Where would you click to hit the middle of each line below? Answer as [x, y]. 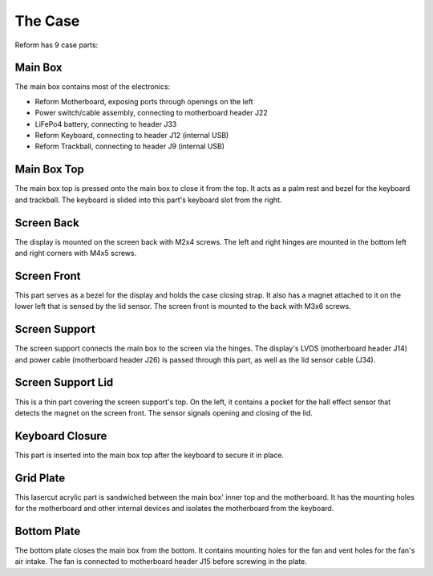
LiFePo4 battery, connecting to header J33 [106, 124]
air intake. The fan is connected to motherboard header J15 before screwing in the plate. [161, 562]
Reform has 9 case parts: [57, 45]
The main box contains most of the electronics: [93, 87]
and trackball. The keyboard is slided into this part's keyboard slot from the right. [148, 200]
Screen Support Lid [64, 382]
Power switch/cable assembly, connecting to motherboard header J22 [151, 113]
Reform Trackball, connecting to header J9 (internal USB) [129, 146]
